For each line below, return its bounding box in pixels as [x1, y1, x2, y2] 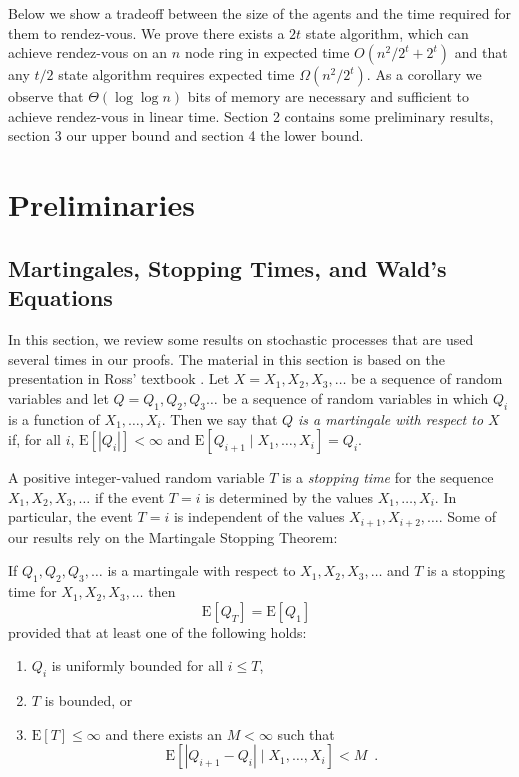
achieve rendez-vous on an [8, 42, 168, 63]
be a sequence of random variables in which [222, 387, 489, 408]
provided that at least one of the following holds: [8, 621, 307, 642]
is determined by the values [205, 486, 373, 507]
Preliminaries [8, 184, 195, 225]
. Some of [438, 506, 496, 527]
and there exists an [105, 723, 222, 744]
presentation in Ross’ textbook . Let [8, 368, 230, 389]
